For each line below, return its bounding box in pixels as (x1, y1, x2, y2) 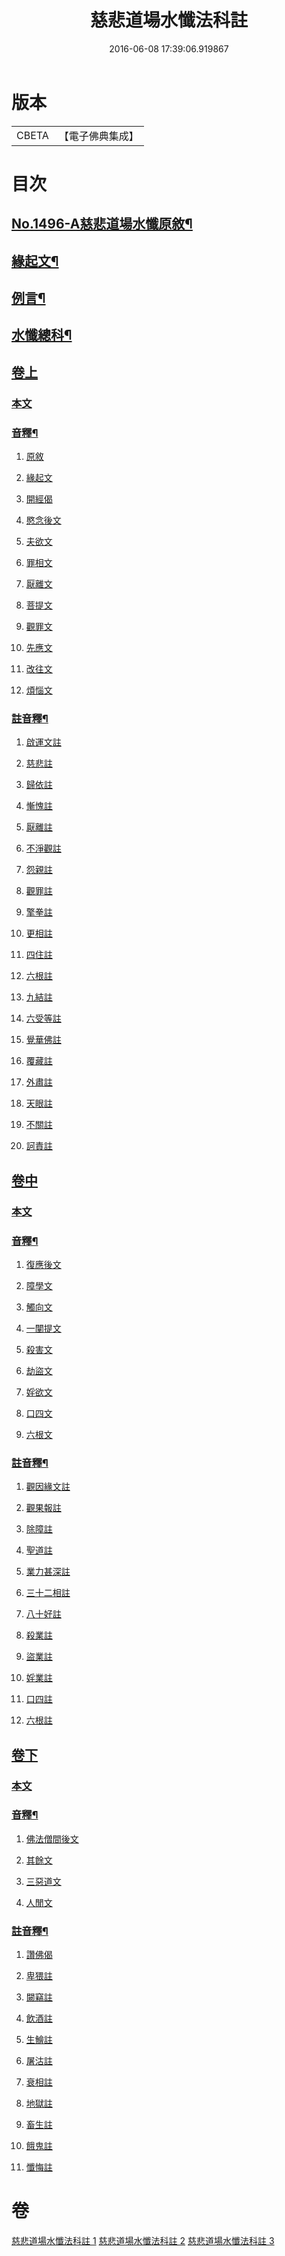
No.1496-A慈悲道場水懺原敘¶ (11, 216, 193, 233)
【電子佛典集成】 (58, 129, 139, 143)
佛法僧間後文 (25, 1832, 79, 1845)
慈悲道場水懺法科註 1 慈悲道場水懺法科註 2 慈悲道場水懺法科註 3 (11, 2235, 275, 2247)
